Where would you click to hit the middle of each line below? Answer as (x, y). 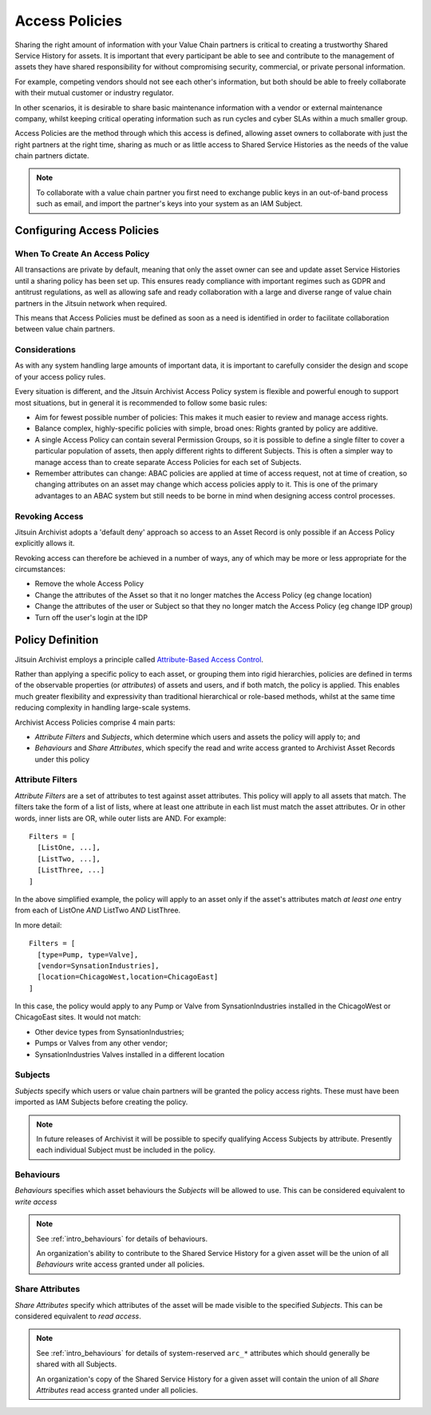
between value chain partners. (65, 329)
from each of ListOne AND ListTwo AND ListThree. (98, 910)
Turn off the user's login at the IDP (91, 617)
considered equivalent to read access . (78, 1316)
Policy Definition (57, 640)
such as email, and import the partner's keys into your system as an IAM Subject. (170, 204)
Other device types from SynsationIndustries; (109, 1031)
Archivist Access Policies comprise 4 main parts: (95, 722)
